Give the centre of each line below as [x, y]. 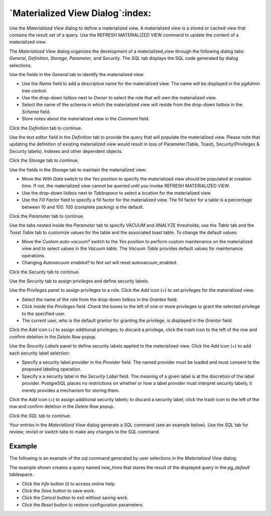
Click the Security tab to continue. [44, 272]
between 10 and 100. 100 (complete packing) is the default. [83, 207]
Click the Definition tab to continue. [46, 128]
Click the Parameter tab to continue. [47, 216]
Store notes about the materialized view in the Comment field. [86, 119]
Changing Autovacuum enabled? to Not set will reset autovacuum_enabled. [100, 263]
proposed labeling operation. [52, 369]
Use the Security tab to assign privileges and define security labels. [79, 281]
